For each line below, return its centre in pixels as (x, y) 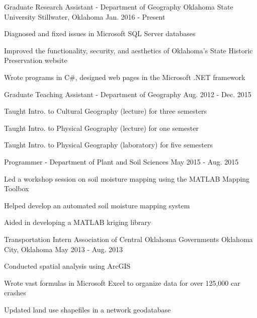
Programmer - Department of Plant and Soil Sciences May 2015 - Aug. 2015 (121, 161)
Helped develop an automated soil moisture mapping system (97, 205)
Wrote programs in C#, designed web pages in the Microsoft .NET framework (125, 77)
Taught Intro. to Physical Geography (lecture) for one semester (101, 128)
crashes (15, 293)
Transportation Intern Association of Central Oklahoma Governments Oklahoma (128, 239)
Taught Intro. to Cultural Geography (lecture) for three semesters (106, 111)
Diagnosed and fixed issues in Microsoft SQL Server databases (100, 33)
